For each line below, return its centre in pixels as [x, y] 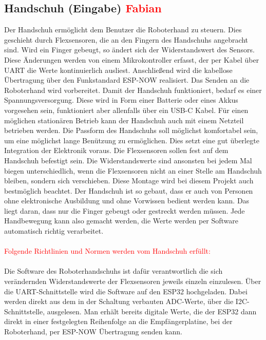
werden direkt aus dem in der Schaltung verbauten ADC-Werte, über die [119, 301]
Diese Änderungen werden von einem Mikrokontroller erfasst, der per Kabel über [132, 59]
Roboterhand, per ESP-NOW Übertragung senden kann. [93, 332]
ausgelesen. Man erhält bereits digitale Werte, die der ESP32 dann [152, 311]
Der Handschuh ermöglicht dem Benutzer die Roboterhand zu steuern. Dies [123, 30]
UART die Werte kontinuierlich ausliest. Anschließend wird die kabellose [118, 70]
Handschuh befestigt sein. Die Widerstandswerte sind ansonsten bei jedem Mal [128, 160]
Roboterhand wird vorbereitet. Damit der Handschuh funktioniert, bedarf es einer [133, 90]
